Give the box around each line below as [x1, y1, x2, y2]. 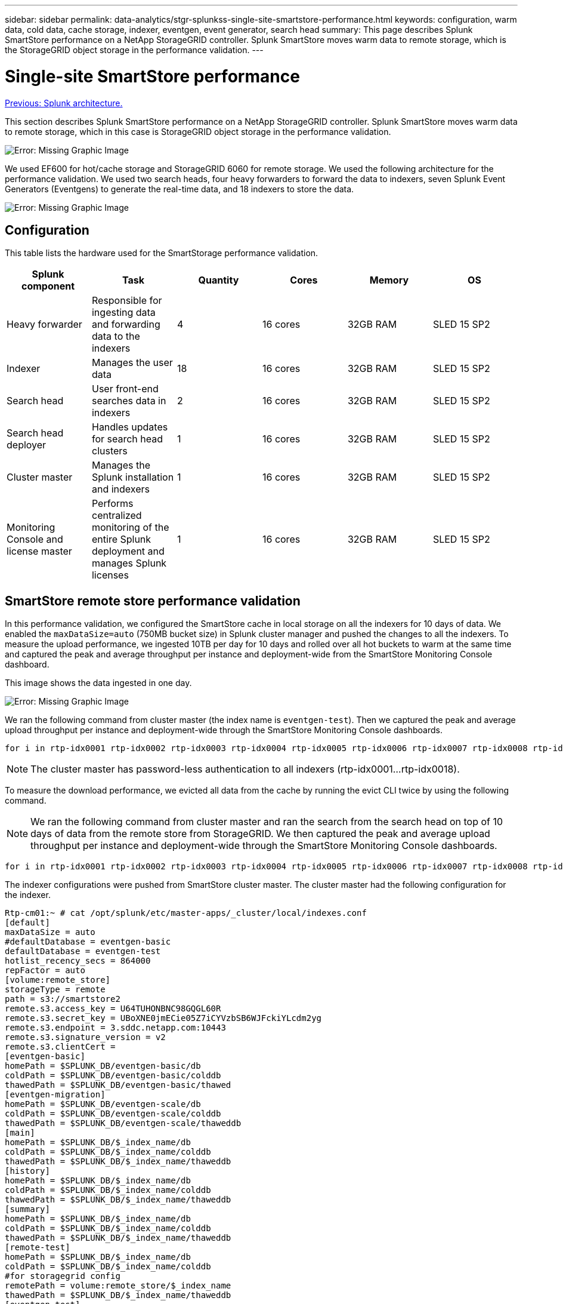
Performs [91, 497, 134, 510]
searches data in [91, 395, 166, 407]
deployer [7, 439, 47, 451]
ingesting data [91, 306, 156, 319]
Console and [7, 533, 63, 546]
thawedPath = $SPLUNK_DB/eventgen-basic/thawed [5, 1080, 231, 1090]
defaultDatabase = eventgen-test [5, 946, 161, 957]
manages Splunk [91, 557, 167, 570]
